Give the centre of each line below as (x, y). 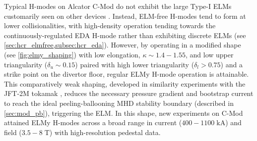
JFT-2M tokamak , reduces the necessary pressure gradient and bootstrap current (129, 93)
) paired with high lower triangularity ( (135, 64)
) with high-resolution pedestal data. (105, 132)
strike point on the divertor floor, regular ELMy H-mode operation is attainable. (127, 74)
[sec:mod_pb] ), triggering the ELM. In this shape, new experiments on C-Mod (124, 113)
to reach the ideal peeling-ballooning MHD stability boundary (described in (119, 103)
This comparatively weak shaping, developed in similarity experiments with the (125, 83)
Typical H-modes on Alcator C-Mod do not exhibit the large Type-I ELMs (118, 6)
